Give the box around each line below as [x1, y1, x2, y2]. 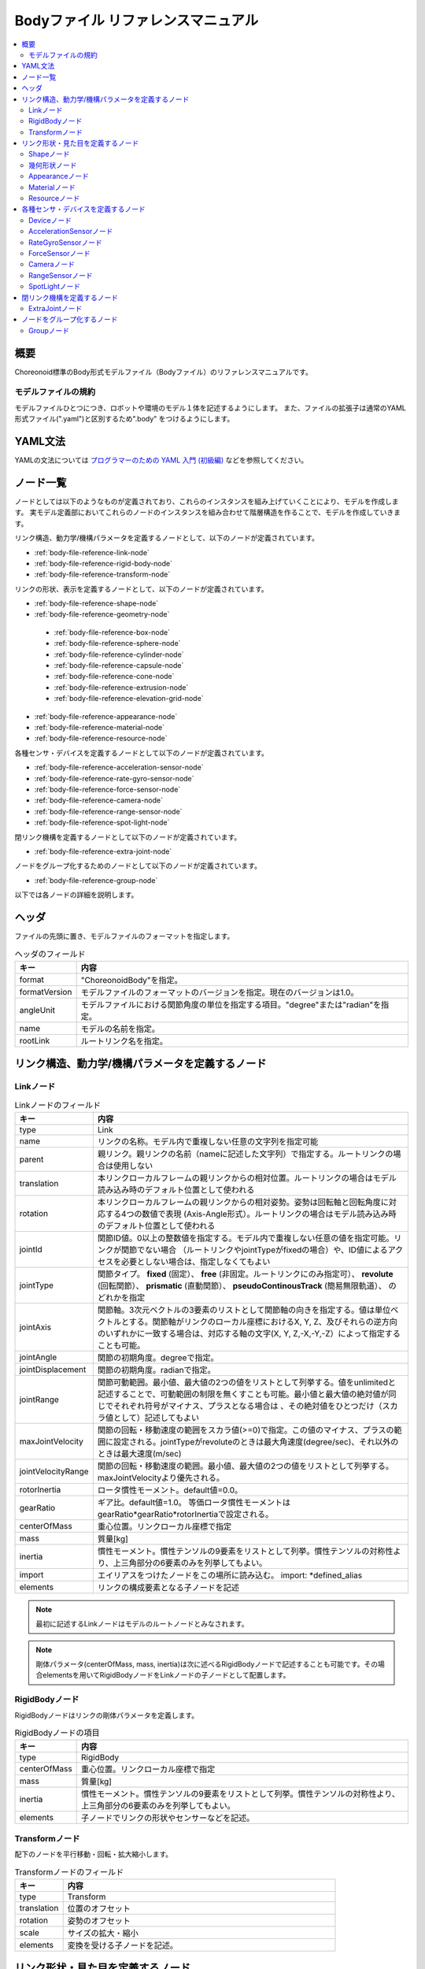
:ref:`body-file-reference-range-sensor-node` [34, 807, 183, 816]
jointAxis [19, 1322, 51, 1333]
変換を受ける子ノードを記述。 [67, 1940, 179, 1951]
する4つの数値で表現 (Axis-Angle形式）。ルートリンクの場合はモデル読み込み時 [105, 1208, 397, 1219]
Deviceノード [28, 215, 72, 224]
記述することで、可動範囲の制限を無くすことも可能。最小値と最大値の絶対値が [97, 1389, 389, 1400]
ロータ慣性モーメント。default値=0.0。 [97, 1485, 243, 1496]
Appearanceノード [28, 172, 90, 181]
